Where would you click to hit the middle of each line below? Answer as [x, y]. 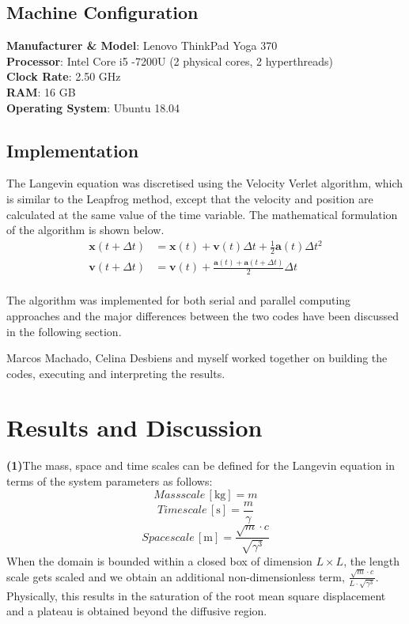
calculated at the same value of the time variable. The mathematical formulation [202, 214]
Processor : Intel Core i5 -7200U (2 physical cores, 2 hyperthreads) [170, 61]
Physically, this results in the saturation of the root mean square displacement [196, 595]
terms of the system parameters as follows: [110, 481]
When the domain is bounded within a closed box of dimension [159, 560]
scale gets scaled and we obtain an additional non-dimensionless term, [176, 576]
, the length [371, 560]
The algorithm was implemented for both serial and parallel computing [179, 300]
